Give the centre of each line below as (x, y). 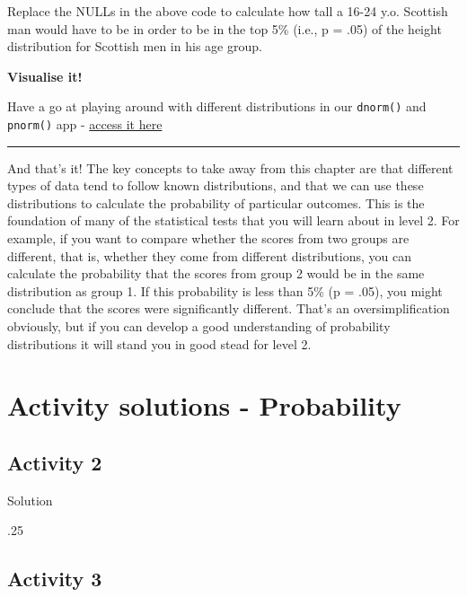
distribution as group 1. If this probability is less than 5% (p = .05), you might (225, 290)
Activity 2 (55, 462)
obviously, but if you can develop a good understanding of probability (199, 326)
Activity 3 (55, 579)
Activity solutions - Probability (204, 405)
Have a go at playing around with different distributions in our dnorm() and (217, 106)
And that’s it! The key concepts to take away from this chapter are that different (230, 167)
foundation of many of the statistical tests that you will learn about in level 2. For (233, 220)
